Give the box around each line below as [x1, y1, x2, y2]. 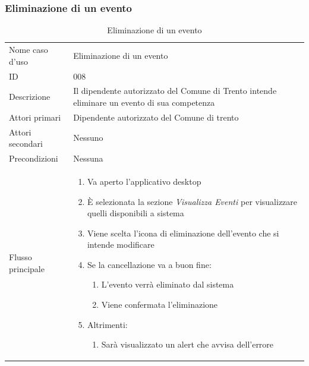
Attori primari [9, 111, 61, 123]
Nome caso [9, 43, 48, 56]
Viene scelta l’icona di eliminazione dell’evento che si [87, 226, 279, 239]
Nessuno [73, 131, 103, 144]
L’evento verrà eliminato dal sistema [101, 278, 234, 291]
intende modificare [87, 238, 154, 251]
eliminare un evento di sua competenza [73, 96, 215, 108]
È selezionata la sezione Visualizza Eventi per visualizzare [87, 195, 298, 207]
